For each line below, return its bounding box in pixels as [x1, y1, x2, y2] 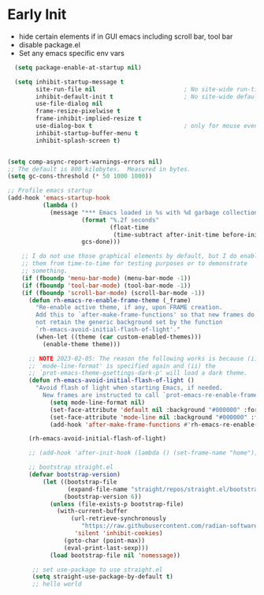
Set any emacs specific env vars [18, 48, 125, 58]
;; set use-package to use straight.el [32, 566, 163, 574]
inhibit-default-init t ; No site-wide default [35, 92, 262, 100]
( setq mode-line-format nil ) [49, 399, 146, 406]
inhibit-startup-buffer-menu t [35, 129, 139, 137]
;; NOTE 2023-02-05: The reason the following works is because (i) [28, 354, 258, 362]
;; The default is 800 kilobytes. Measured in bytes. [7, 165, 191, 173]
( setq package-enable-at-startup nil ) [14, 63, 143, 72]
